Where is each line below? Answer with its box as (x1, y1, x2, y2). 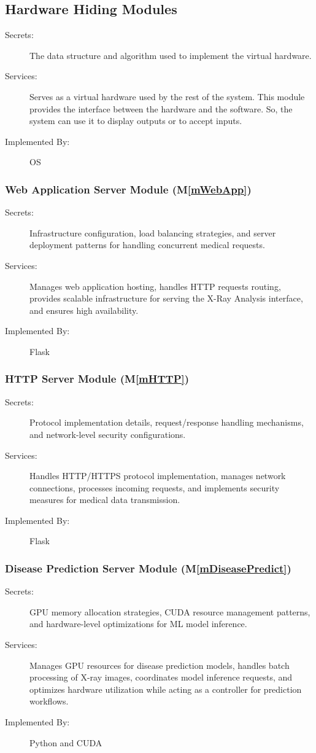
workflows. (29, 695, 69, 708)
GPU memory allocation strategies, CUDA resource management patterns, (29, 605, 310, 618)
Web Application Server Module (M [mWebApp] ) (5, 181, 252, 197)
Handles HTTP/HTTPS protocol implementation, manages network (29, 469, 286, 482)
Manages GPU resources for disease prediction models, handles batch (29, 658, 290, 671)
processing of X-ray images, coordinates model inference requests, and (29, 671, 293, 684)
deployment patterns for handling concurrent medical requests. (29, 238, 265, 251)
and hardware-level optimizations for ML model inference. (29, 617, 247, 630)
